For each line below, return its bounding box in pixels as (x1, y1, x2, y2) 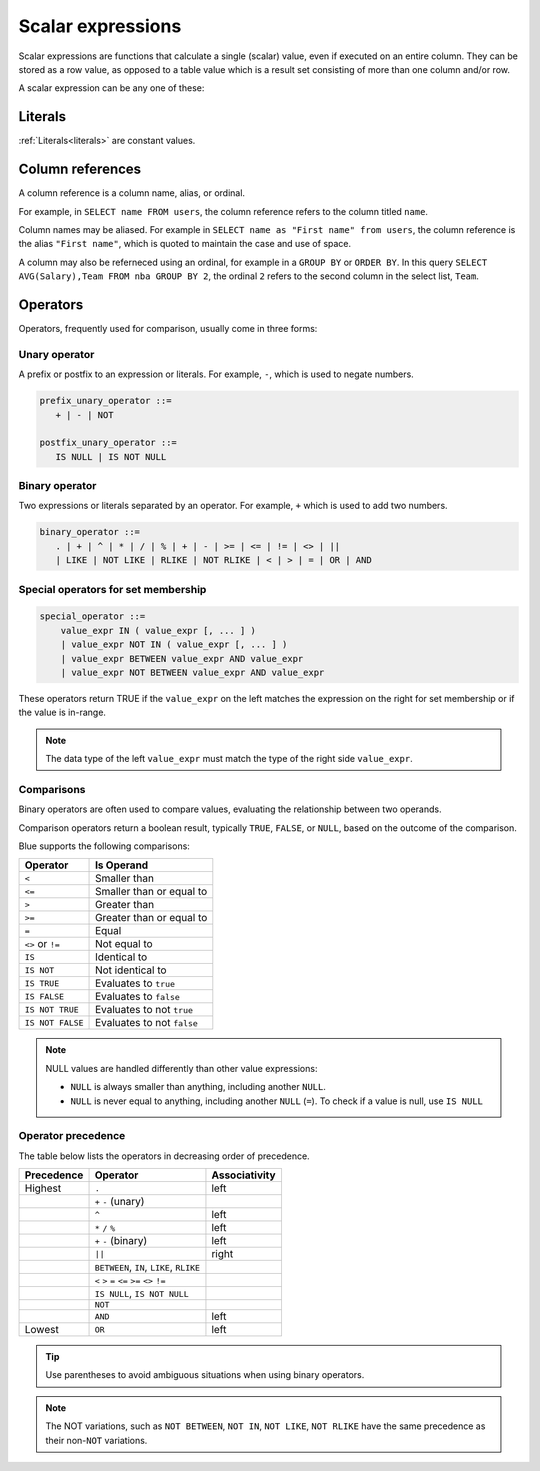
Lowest (24, 1323, 59, 1337)
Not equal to (95, 937, 154, 951)
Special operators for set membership (18, 582, 207, 596)
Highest (24, 1181, 62, 1195)
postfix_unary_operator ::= (39, 437, 177, 449)
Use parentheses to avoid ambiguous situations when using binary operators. (45, 1369, 365, 1381)
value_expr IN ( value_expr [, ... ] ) (60, 625, 257, 636)
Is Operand (95, 858, 149, 872)
